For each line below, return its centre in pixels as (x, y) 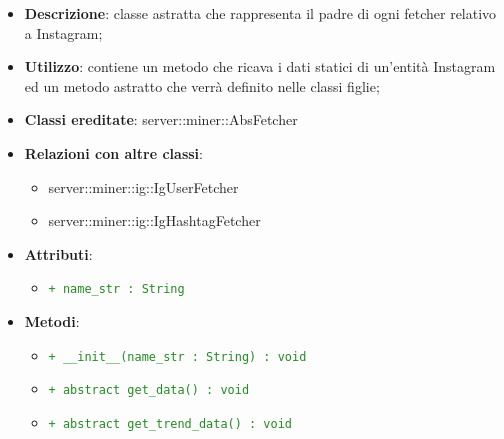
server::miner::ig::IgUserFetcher (143, 186)
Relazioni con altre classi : (113, 152)
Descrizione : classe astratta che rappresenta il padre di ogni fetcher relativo (260, 13)
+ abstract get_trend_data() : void (170, 423)
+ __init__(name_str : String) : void (177, 356)
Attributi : (58, 253)
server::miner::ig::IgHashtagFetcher (154, 220)
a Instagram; (63, 32)
